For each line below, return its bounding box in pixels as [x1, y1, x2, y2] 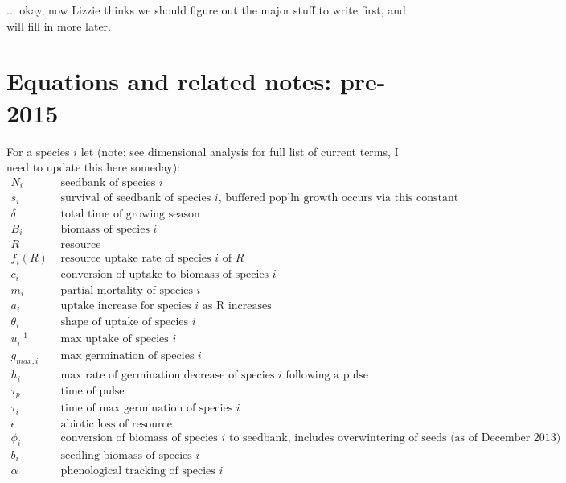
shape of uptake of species [60, 316, 189, 328]
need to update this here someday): [6, 159, 181, 175]
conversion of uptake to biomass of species [60, 269, 269, 281]
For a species [6, 142, 70, 159]
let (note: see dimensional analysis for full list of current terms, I [80, 142, 399, 159]
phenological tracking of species [60, 465, 215, 477]
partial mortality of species [60, 284, 193, 296]
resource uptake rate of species [60, 253, 211, 265]
